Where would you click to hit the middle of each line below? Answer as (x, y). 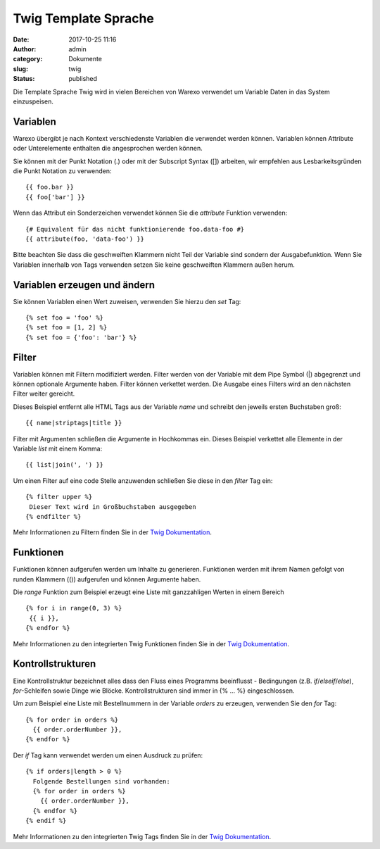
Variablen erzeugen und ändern (84, 285)
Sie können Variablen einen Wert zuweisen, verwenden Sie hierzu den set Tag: (127, 301)
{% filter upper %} (59, 497)
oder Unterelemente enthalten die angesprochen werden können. (108, 149)
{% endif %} (46, 821)
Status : (24, 79)
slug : (20, 69)
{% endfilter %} (53, 516)
